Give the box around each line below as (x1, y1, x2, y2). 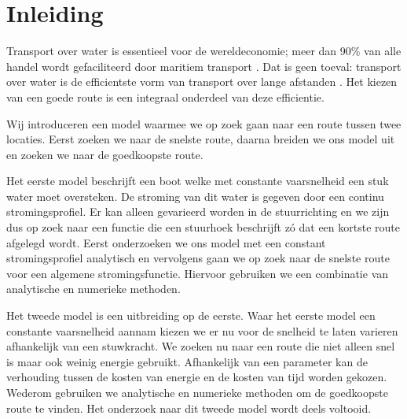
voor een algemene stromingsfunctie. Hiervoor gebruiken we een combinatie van (6, 265, 389, 281)
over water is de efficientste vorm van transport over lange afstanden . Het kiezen (6, 73, 398, 90)
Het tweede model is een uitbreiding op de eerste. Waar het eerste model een (6, 307, 376, 324)
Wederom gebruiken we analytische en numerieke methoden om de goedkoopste (6, 384, 388, 400)
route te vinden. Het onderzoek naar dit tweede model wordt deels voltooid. (6, 399, 372, 416)
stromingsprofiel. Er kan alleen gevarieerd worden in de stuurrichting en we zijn (6, 203, 390, 220)
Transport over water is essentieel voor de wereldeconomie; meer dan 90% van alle (6, 43, 401, 59)
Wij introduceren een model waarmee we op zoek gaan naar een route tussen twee (6, 115, 401, 132)
